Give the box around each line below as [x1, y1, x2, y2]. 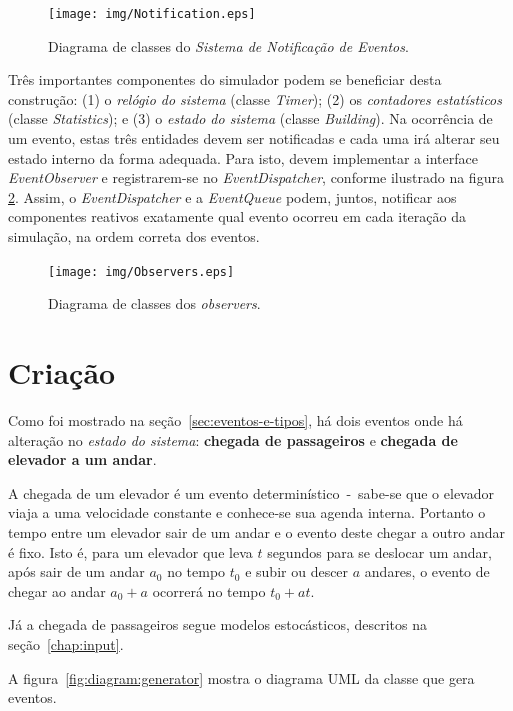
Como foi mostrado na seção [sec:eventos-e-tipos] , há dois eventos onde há [8, 409, 463, 430]
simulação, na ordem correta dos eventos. [8, 226, 260, 246]
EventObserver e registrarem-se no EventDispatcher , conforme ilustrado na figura [8, 167, 504, 188]
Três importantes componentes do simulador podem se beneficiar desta [8, 69, 442, 90]
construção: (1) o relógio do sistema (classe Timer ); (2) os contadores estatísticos [8, 88, 502, 109]
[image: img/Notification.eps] [48, 7, 256, 21]
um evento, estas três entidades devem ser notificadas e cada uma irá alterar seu [8, 128, 500, 149]
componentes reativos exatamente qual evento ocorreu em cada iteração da [8, 206, 466, 227]
